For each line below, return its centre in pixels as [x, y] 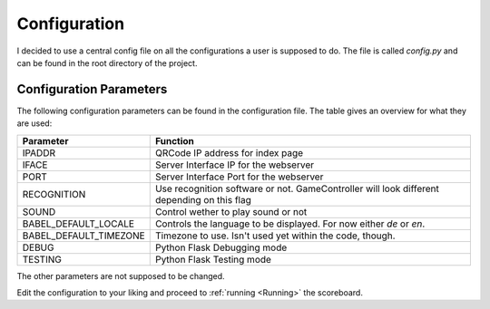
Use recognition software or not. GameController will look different [297, 188]
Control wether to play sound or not [231, 211]
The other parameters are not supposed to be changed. [121, 275]
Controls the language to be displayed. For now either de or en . [290, 224]
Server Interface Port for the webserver [239, 177]
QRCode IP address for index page [229, 152]
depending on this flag [203, 199]
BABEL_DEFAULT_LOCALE [78, 224]
